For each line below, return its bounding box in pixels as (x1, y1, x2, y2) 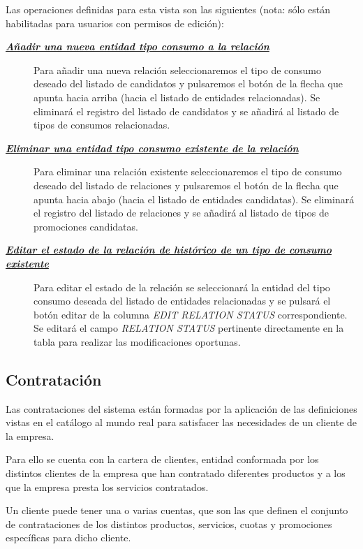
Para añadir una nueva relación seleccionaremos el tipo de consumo (34, 62, 322, 77)
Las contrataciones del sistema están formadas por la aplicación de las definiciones (6, 401, 357, 416)
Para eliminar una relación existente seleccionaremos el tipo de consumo (34, 164, 342, 179)
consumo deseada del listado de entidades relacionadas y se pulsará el (34, 293, 331, 308)
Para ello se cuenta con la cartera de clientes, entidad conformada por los (6, 452, 319, 467)
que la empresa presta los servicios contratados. (6, 479, 209, 494)
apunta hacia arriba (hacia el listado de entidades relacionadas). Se (34, 89, 320, 104)
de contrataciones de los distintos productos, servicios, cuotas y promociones (6, 516, 332, 531)
